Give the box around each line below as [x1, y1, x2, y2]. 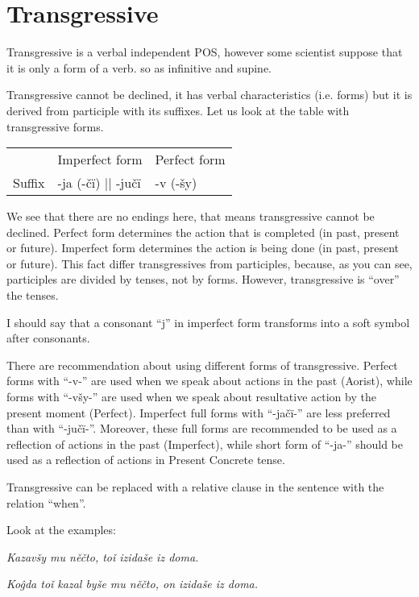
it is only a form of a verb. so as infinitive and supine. [6, 59, 272, 76]
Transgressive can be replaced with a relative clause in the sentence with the [6, 479, 384, 495]
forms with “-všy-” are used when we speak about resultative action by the [6, 388, 376, 405]
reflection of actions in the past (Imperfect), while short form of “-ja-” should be [6, 435, 404, 452]
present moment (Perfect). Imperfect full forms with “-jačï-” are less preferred [6, 404, 391, 421]
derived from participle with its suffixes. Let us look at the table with [6, 102, 350, 118]
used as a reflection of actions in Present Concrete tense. [6, 451, 285, 468]
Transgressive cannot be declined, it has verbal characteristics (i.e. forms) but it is [6, 86, 413, 103]
